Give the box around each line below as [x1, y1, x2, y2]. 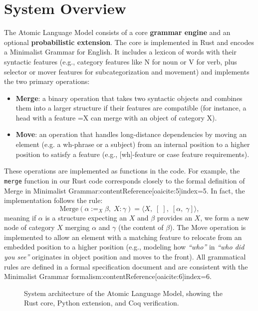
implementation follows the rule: [4, 195, 103, 205]
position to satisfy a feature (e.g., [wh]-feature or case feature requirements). [15, 148, 250, 159]
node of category [4, 222, 55, 232]
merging [65, 222, 90, 232]
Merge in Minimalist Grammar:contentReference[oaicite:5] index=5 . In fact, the [4, 185, 245, 195]
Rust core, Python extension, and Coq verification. [24, 297, 179, 308]
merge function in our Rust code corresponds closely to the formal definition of [4, 175, 245, 185]
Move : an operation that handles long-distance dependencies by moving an [15, 129, 247, 139]
